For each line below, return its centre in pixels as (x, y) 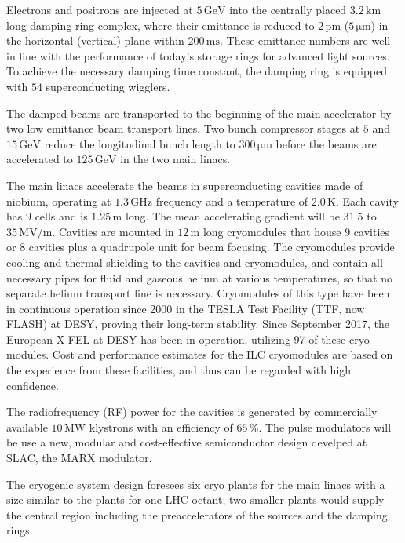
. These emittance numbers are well (305, 40)
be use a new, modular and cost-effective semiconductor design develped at (187, 442)
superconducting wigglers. (108, 86)
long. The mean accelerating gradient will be (232, 216)
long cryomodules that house (272, 231)
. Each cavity (367, 200)
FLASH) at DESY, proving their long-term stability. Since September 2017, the (198, 324)
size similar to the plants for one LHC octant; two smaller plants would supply (195, 499)
